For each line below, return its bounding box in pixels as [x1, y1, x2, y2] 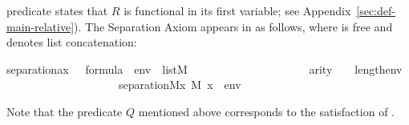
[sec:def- [356, 2, 395, 18]
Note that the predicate [6, 103, 123, 119]
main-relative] [6, 18, 75, 34]
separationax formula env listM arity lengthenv [6, 60, 403, 77]
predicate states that [6, 2, 108, 18]
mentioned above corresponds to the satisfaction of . [138, 103, 395, 119]
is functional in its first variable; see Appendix [124, 2, 351, 18]
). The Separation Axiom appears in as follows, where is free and [74, 18, 393, 34]
